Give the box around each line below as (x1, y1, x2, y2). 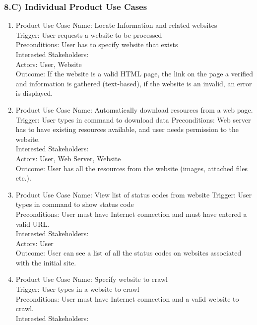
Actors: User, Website (15, 59, 82, 69)
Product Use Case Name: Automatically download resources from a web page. (15, 104, 253, 115)
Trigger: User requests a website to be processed (15, 29, 162, 40)
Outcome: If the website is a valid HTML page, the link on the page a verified (15, 68, 254, 79)
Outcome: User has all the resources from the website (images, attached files (15, 163, 248, 173)
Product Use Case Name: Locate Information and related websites (15, 20, 217, 30)
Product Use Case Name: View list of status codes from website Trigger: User (15, 189, 252, 199)
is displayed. (15, 88, 53, 98)
